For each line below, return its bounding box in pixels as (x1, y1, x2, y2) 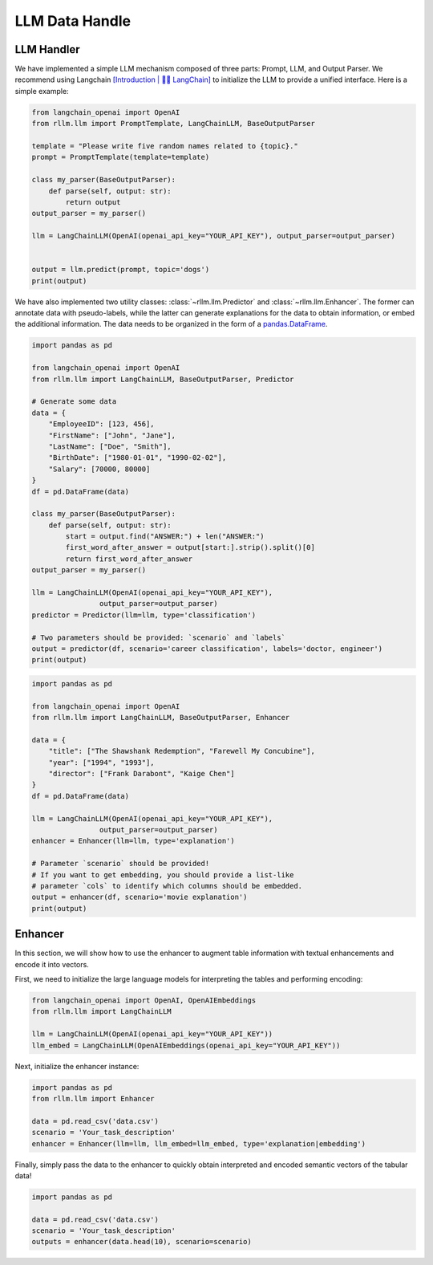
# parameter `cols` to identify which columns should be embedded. (31, 881, 303, 890)
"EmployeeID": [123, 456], (48, 420, 156, 429)
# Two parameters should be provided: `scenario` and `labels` (31, 632, 286, 642)
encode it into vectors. (14, 959, 90, 969)
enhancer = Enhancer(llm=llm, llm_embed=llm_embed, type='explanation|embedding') (31, 1139, 366, 1148)
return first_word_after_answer (65, 554, 192, 563)
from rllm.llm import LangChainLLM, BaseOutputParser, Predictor (31, 374, 294, 384)
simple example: (14, 86, 69, 96)
